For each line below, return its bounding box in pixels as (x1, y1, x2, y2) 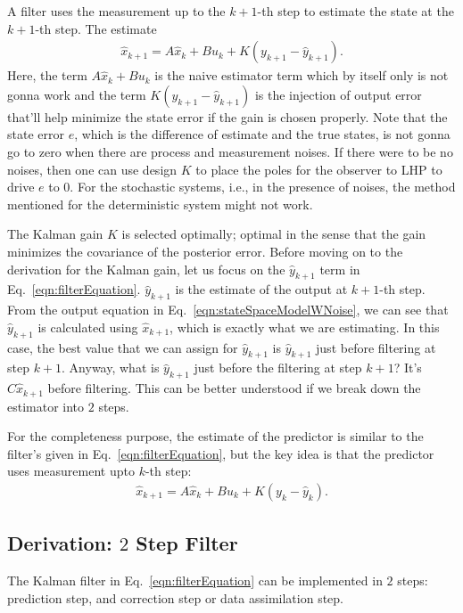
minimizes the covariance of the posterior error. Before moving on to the (7, 241, 403, 260)
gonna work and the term (7, 85, 146, 103)
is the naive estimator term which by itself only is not (154, 66, 449, 85)
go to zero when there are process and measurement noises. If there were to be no (7, 143, 453, 160)
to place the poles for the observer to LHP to (195, 159, 442, 178)
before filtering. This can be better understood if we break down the (47, 379, 421, 397)
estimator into (7, 396, 85, 415)
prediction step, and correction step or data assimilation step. (7, 588, 343, 607)
